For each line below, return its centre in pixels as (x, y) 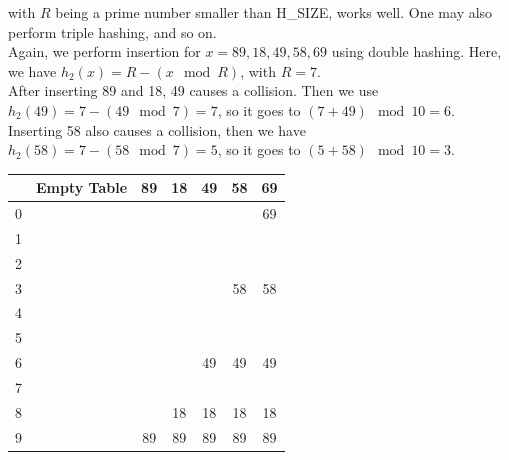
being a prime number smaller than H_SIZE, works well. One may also (274, 12)
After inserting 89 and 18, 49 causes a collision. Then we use (193, 90)
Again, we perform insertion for (104, 51)
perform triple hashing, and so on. (112, 31)
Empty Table (82, 187)
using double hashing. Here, (416, 51)
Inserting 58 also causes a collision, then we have (157, 129)
